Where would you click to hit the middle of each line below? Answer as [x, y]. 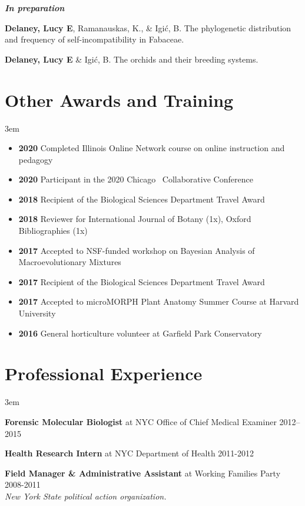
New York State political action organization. [86, 496]
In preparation [35, 8]
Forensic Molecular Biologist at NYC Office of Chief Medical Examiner [141, 421]
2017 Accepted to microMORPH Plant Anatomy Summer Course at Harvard [159, 301]
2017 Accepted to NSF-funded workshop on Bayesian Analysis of [137, 250]
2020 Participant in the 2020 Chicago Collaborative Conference [136, 179]
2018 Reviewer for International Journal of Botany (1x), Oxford [135, 219]
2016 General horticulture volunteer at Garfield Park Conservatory [140, 333]
